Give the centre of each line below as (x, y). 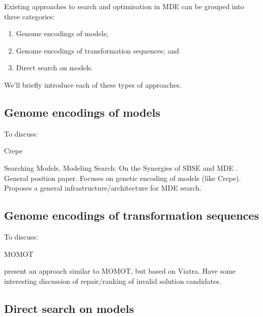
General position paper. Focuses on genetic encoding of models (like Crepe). (123, 178)
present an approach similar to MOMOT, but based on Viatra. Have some (120, 271)
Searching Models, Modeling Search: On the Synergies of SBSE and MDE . (121, 167)
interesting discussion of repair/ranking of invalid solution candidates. (113, 281)
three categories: (30, 16)
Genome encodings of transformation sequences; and (97, 50)
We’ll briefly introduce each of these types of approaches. (93, 84)
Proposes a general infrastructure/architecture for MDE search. (103, 188)
